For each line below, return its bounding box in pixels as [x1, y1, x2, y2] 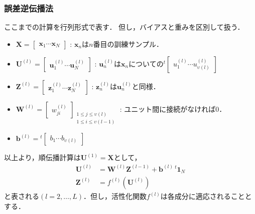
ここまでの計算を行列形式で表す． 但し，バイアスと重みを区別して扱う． [4, 22, 244, 32]
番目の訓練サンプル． [93, 38, 164, 49]
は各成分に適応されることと [160, 191, 252, 201]
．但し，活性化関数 [83, 191, 147, 201]
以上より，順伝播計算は [4, 152, 81, 163]
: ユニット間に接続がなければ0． [119, 103, 226, 114]
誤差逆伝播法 [4, 2, 54, 14]
